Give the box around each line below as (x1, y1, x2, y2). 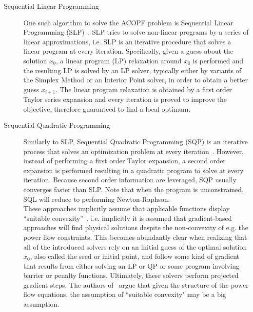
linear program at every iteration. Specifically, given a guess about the (23, 46, 234, 56)
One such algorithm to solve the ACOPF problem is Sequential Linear (23, 17, 234, 27)
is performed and (193, 55, 244, 65)
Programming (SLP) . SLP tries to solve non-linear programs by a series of (23, 27, 249, 37)
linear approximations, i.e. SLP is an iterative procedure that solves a (23, 36, 231, 46)
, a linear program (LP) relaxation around (56, 55, 182, 65)
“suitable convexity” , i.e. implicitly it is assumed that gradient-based (23, 213, 232, 223)
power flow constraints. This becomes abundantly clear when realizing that (23, 232, 247, 242)
